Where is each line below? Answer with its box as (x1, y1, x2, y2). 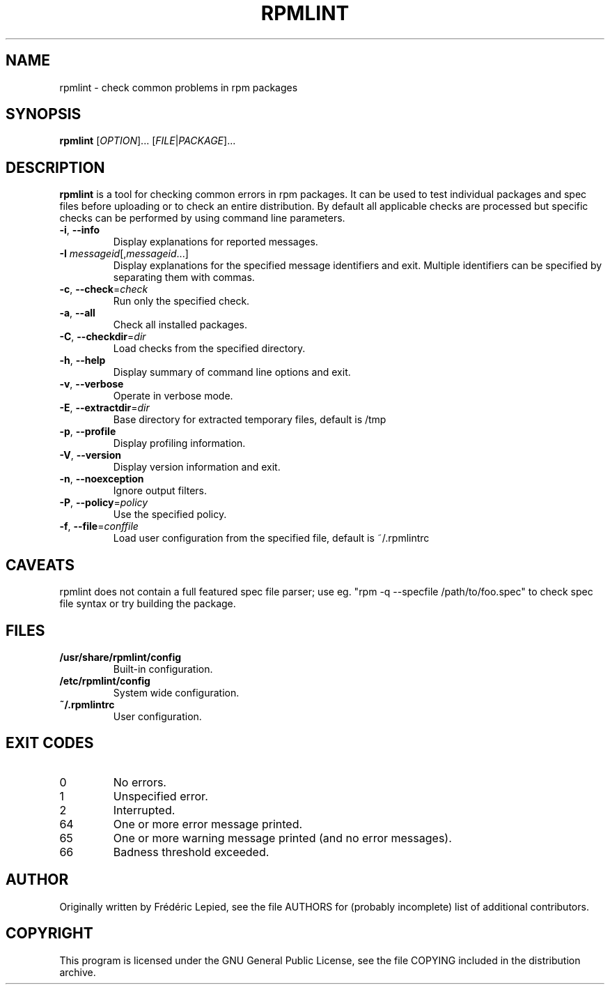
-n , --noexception (59, 473, 144, 485)
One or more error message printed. (113, 816, 303, 831)
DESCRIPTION (6, 158, 105, 176)
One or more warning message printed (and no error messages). (113, 830, 452, 845)
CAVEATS (6, 556, 75, 574)
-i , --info (59, 224, 100, 236)
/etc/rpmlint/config (59, 674, 150, 687)
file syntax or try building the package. (59, 597, 236, 610)
